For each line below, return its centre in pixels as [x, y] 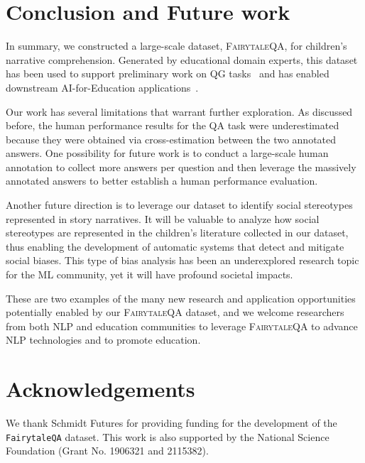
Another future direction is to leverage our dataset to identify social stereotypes [179, 205]
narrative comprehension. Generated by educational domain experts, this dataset [182, 59]
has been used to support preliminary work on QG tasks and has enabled [168, 73]
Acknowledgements [100, 389]
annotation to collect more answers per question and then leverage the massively [181, 167]
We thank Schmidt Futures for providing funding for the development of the [171, 423]
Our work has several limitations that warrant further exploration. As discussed [179, 111]
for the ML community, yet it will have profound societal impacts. [149, 274]
